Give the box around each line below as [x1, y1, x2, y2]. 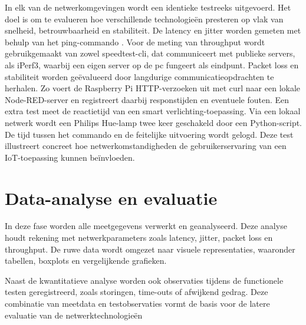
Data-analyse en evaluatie [5, 185, 218, 210]
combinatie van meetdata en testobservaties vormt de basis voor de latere [5, 297, 270, 309]
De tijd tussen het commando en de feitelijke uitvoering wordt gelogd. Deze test [5, 128, 294, 140]
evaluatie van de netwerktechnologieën [5, 309, 143, 321]
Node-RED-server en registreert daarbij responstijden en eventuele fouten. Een [5, 93, 289, 105]
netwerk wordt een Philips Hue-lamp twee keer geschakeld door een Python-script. [5, 116, 302, 128]
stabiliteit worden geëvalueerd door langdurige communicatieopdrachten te [5, 70, 274, 82]
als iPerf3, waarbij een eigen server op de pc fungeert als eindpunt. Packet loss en [5, 58, 299, 71]
